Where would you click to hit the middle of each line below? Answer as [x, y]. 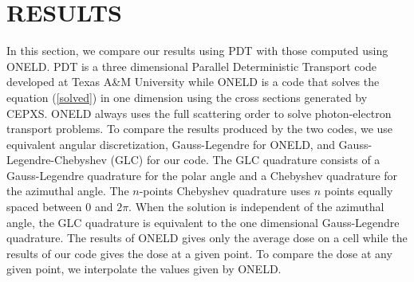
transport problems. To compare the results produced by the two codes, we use [200, 129]
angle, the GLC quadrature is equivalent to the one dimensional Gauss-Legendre [203, 222]
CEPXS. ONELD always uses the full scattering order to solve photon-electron [199, 113]
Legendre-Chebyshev [57, 160]
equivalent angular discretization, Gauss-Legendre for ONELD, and [171, 144]
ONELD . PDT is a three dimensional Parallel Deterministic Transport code [191, 66]
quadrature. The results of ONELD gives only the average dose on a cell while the [207, 238]
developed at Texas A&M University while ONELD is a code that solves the [193, 82]
